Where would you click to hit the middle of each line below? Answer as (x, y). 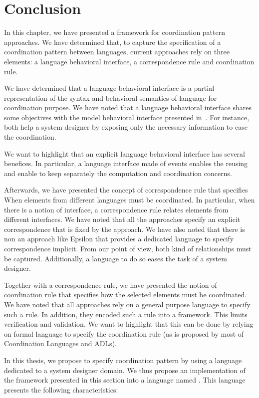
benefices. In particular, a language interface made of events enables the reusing (126, 163)
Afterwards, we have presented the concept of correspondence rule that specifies (126, 190)
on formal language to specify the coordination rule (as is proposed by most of (124, 333)
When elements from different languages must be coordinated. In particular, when (129, 200)
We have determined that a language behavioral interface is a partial (109, 88)
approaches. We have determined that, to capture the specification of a (113, 42)
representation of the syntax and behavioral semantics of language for (111, 98)
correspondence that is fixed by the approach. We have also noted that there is (125, 229)
